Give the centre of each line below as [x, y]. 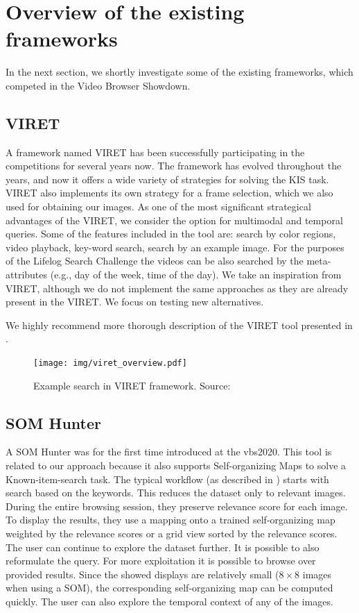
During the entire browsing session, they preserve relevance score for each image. [177, 506]
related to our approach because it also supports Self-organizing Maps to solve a [176, 465]
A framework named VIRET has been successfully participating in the [155, 152]
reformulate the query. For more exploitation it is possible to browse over [161, 561]
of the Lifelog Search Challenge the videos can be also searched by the [155, 261]
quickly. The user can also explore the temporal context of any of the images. [169, 601]
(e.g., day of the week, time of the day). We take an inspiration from [196, 275]
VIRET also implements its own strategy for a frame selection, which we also [169, 193]
